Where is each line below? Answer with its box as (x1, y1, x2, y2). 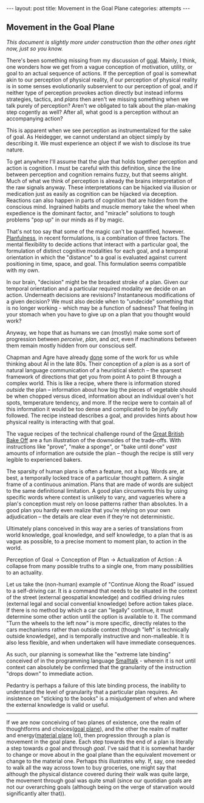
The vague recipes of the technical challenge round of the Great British (6, 430, 184, 437)
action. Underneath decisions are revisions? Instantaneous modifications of (6, 291, 195, 299)
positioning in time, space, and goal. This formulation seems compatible (6, 260, 186, 267)
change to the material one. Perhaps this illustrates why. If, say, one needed (6, 757, 195, 765)
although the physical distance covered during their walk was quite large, (6, 770, 190, 777)
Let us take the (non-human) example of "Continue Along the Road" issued (6, 580, 194, 588)
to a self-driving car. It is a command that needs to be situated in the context (6, 587, 197, 594)
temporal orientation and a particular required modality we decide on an (6, 285, 186, 292)
